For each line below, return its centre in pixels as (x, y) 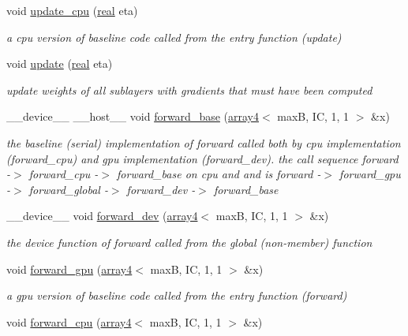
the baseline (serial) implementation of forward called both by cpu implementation (204, 142)
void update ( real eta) (60, 63)
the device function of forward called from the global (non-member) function (189, 242)
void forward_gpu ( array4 (69, 269)
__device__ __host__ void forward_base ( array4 (133, 116)
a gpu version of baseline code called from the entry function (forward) (177, 295)
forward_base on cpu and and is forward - (219, 174)
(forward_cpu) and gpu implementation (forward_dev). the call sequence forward (202, 158)
